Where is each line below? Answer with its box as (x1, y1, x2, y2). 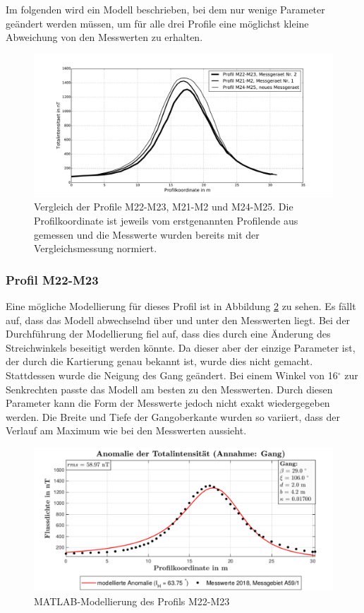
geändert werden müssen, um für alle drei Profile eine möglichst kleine (6, 16, 309, 30)
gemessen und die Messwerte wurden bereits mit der (34, 227, 260, 242)
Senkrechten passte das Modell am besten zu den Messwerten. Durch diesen (6, 381, 333, 396)
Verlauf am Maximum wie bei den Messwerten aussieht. (6, 423, 247, 438)
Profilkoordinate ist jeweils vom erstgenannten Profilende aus (34, 213, 298, 228)
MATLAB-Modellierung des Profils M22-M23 (34, 593, 230, 608)
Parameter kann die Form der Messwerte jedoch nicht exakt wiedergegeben (6, 395, 330, 410)
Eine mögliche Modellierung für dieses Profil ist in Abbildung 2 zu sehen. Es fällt (6, 299, 356, 314)
